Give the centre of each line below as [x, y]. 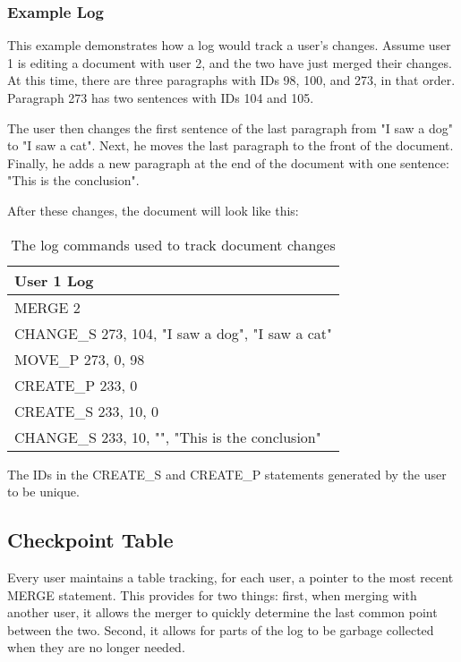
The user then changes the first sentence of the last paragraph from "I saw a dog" [230, 127]
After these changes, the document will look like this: [153, 210]
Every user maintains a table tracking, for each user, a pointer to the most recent [230, 577]
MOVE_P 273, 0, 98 [80, 359]
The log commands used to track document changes [173, 244]
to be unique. [43, 492]
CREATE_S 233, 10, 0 [87, 411]
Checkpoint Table [90, 540]
